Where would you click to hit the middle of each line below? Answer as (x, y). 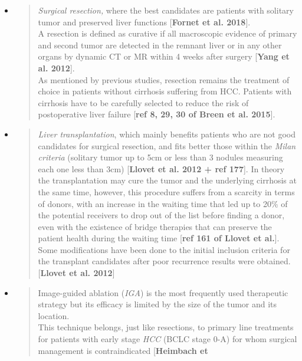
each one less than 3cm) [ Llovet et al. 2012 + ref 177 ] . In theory (161, 168)
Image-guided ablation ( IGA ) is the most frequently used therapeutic (163, 292)
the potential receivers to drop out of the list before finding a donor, (161, 215)
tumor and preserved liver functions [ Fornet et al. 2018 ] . (144, 22)
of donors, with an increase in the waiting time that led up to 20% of (163, 203)
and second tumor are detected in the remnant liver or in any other (160, 45)
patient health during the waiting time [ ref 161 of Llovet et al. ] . (159, 238)
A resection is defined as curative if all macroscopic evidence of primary (168, 33)
